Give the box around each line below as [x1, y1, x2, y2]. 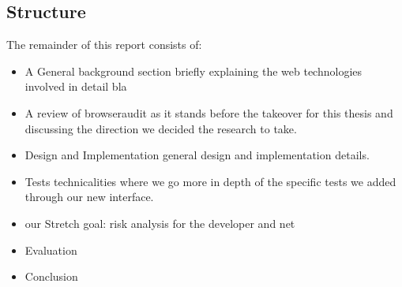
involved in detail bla [24, 78, 127, 95]
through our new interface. [24, 188, 154, 205]
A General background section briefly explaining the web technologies [24, 62, 363, 79]
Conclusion [24, 268, 78, 285]
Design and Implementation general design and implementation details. [24, 147, 370, 163]
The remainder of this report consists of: [6, 36, 202, 53]
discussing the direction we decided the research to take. [24, 120, 297, 136]
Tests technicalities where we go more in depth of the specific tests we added [24, 173, 396, 189]
